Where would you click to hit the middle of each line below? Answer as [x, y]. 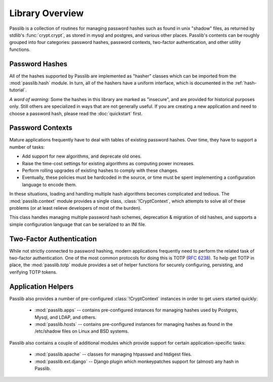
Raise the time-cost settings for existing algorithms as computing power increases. [108, 163]
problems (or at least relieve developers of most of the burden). [75, 208]
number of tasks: [27, 147]
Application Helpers [41, 286]
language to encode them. [49, 184]
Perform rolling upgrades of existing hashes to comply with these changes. [100, 171]
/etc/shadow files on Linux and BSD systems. [82, 331]
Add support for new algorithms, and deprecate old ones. [82, 156]
